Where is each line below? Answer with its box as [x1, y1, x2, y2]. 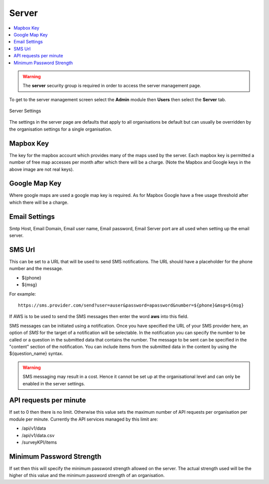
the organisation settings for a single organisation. [9, 126, 112, 132]
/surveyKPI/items [21, 439, 57, 445]
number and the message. [9, 266, 63, 272]
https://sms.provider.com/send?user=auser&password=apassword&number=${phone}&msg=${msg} [18, 302, 244, 308]
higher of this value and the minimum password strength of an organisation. [9, 473, 165, 479]
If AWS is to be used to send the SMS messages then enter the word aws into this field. [9, 314, 189, 320]
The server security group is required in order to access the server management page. [22, 83, 201, 89]
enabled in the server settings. [22, 380, 85, 386]
